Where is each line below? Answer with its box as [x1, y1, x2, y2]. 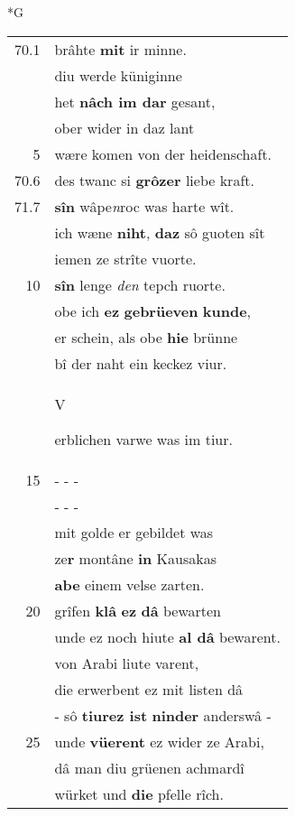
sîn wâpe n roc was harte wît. [54, 195, 235, 217]
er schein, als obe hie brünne [54, 326, 238, 348]
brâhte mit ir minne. [54, 38, 187, 60]
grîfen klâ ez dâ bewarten [54, 599, 221, 621]
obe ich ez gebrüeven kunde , [54, 300, 252, 321]
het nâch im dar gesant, [54, 90, 216, 112]
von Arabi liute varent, [54, 652, 199, 673]
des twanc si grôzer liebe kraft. [54, 169, 254, 190]
